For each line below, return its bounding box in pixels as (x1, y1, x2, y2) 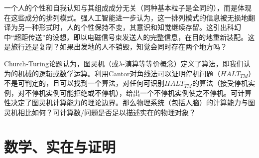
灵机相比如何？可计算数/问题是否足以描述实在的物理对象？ (4, 107, 196, 117)
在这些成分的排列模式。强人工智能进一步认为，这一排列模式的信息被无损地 (4, 12, 248, 22)
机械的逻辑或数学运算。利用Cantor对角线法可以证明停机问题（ (17, 68, 221, 78)
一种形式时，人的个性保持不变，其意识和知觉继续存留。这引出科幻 (24, 22, 241, 32)
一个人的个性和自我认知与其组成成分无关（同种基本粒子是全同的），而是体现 (4, 2, 252, 12)
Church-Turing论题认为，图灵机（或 (4, 58, 119, 68)
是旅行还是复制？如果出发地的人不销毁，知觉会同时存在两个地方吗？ (4, 41, 227, 52)
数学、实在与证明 (4, 136, 116, 157)
